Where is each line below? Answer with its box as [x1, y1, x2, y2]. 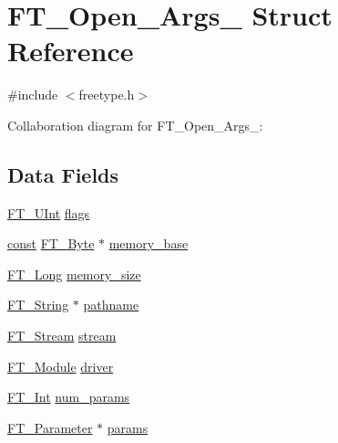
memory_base [108, 234, 189, 253]
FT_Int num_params [7, 387, 130, 406]
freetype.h [78, 85, 135, 104]
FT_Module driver [7, 356, 114, 375]
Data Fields [7, 160, 119, 188]
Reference [7, 32, 134, 69]
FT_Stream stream [7, 326, 117, 345]
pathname [83, 295, 139, 314]
